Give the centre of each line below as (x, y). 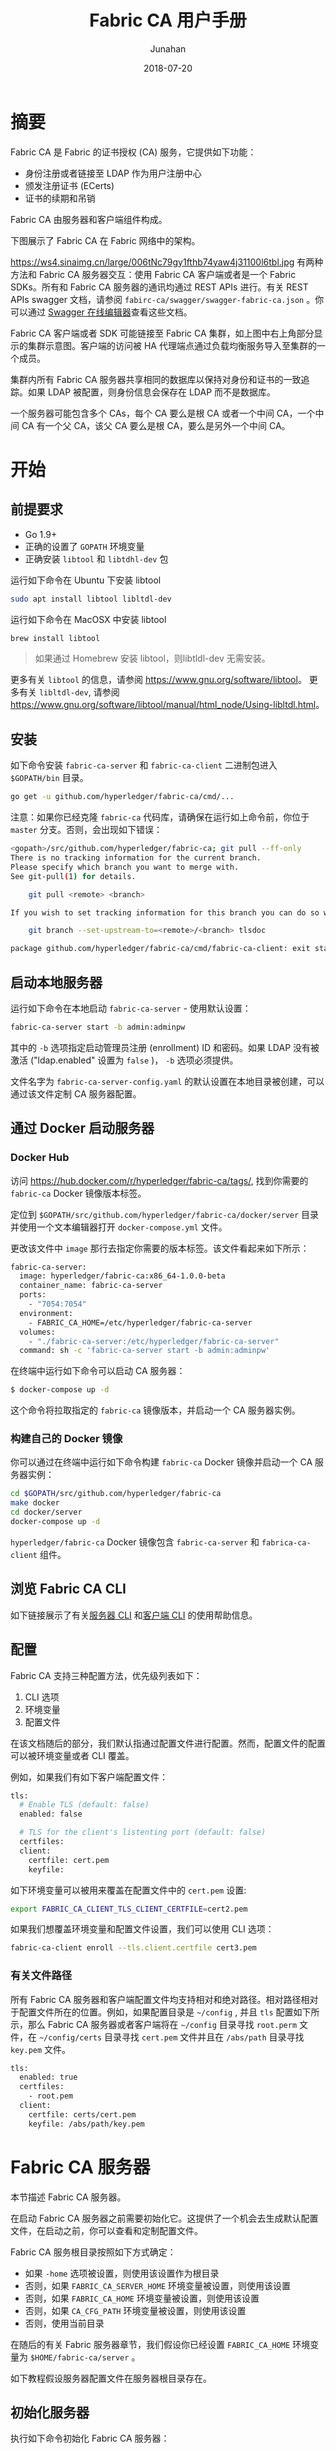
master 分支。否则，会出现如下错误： (86, 830)
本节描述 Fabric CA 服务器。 (68, 2197)
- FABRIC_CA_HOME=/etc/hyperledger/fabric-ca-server (140, 1322)
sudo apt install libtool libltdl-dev (91, 599)
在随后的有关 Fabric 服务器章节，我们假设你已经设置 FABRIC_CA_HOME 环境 (160, 2344)
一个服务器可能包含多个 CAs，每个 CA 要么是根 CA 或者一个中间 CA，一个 (163, 413)
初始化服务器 (50, 2412)
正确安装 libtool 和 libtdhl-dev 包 (96, 558)
